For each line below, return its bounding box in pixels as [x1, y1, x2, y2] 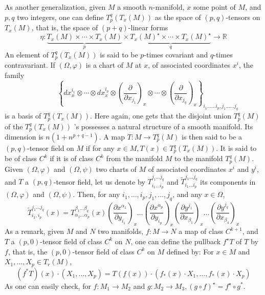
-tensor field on [27, 143, 74, 153]
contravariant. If [5, 60, 55, 70]
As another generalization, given [5, 2, 106, 12]
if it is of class [50, 153, 94, 164]
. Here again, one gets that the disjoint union [90, 110, 232, 121]
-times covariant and [144, 49, 208, 60]
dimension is [5, 131, 43, 142]
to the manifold [174, 153, 223, 164]
